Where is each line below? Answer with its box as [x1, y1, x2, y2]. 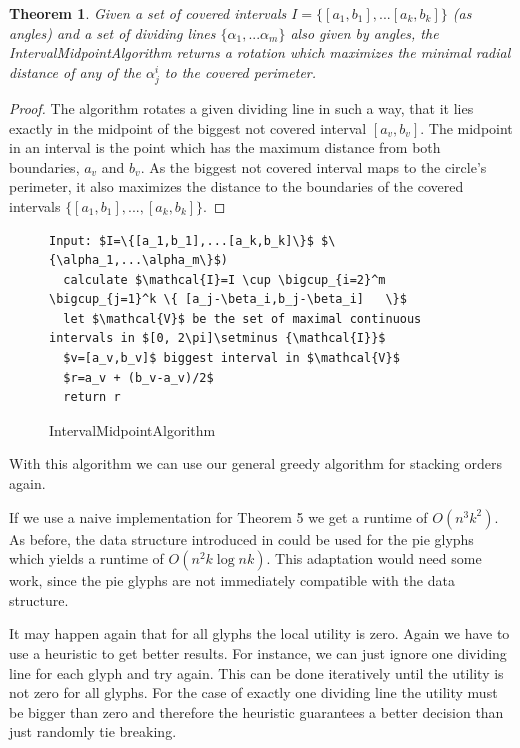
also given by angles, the [290, 22, 439, 43]
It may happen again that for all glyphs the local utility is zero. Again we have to [9, 623, 510, 644]
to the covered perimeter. [164, 61, 317, 82]
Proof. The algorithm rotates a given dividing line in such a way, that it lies [9, 97, 474, 118]
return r [63, 390, 121, 405]
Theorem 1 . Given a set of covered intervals [9, 3, 287, 23]
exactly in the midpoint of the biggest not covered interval [9, 117, 367, 138]
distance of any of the [9, 61, 142, 82]
